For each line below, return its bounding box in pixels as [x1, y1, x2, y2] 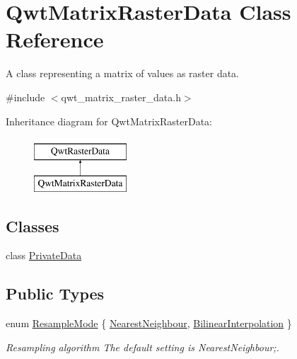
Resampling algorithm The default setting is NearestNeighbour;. [6, 339, 279, 354]
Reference [6, 25, 104, 54]
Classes [6, 215, 59, 237]
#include [6, 89, 45, 104]
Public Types [6, 283, 105, 304]
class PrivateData [6, 248, 82, 263]
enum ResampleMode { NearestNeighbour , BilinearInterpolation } [6, 316, 292, 331]
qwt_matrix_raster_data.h [61, 89, 181, 104]
